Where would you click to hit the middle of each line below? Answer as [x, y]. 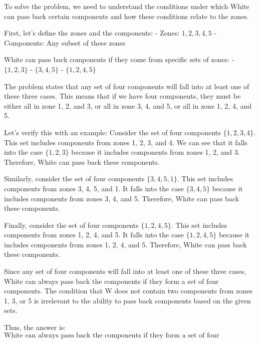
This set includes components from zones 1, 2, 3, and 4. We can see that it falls [126, 142]
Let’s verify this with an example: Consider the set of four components [112, 132]
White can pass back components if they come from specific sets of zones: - [119, 59]
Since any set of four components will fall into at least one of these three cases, [125, 271]
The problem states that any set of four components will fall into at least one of [127, 86]
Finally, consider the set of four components [71, 225]
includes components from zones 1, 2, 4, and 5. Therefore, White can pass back [125, 244]
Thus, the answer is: [35, 327]
